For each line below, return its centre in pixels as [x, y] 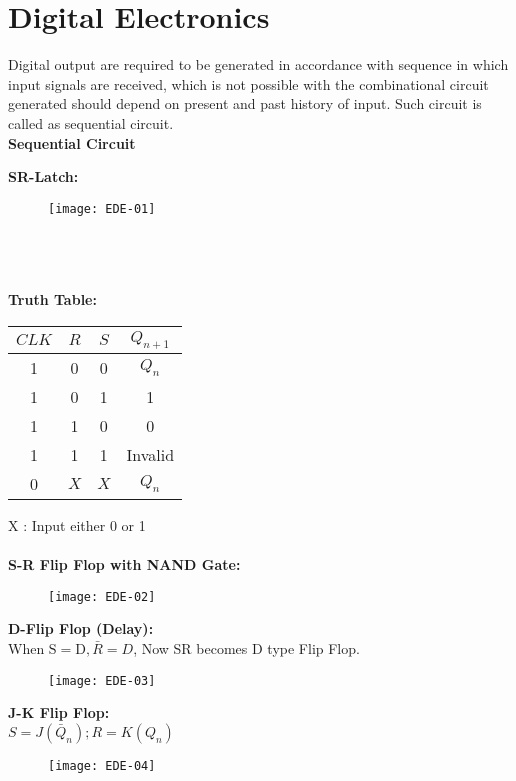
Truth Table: [52, 299]
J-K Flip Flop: [59, 712]
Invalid [150, 454]
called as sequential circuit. [91, 122]
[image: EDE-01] [102, 208]
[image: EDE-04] [102, 765]
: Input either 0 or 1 [84, 524]
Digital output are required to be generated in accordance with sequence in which [258, 64]
